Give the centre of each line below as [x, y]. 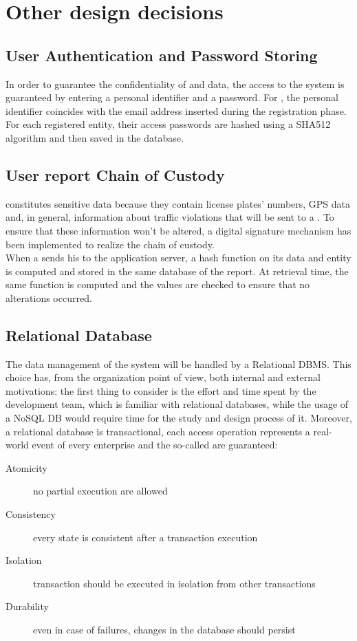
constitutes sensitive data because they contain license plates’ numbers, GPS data [178, 203]
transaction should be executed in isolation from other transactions [174, 583]
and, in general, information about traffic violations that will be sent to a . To [170, 217]
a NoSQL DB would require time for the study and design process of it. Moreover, [179, 418]
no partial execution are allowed [100, 491]
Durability [27, 606]
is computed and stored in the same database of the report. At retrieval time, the [177, 271]
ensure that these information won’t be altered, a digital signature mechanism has [178, 230]
